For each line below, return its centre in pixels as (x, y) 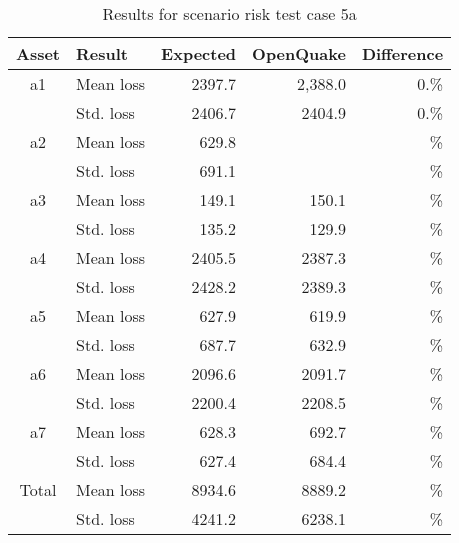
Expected (199, 53)
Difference (402, 53)
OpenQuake (299, 53)
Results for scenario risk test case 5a (229, 13)
